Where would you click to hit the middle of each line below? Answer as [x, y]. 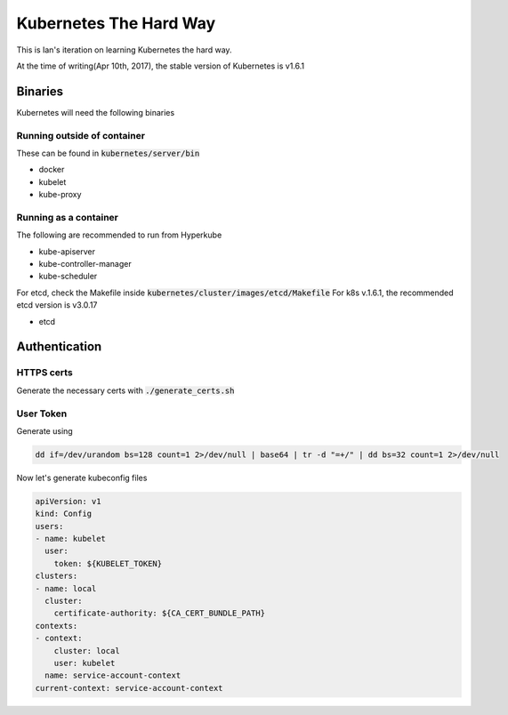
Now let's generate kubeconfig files [82, 478]
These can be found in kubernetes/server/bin [108, 153]
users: [49, 526]
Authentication [59, 347]
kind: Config [64, 514]
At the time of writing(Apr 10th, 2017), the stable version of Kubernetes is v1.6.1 [161, 66]
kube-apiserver [67, 251]
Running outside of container [81, 135]
